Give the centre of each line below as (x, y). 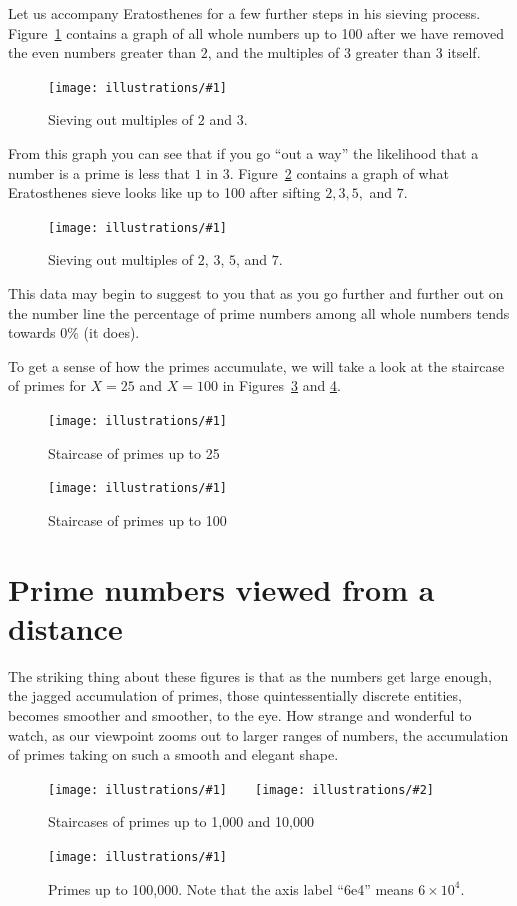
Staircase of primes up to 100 (137, 519)
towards (32, 332)
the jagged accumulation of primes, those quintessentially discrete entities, (235, 695)
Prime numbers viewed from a (221, 588)
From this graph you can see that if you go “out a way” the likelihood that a (243, 153)
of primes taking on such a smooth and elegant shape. (173, 754)
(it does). (111, 332)
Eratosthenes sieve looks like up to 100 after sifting (164, 192)
